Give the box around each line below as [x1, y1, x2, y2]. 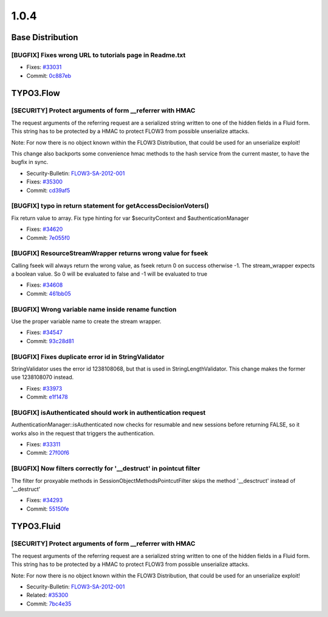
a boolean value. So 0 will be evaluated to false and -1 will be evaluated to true [11, 270, 208, 278]
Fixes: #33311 [26, 440, 61, 448]
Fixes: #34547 [26, 329, 63, 336]
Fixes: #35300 [26, 178, 63, 185]
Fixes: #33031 [26, 64, 62, 71]
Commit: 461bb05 [26, 290, 71, 297]
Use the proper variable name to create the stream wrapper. [11, 318, 162, 325]
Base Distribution [11, 32, 78, 43]
